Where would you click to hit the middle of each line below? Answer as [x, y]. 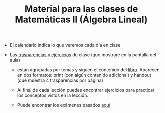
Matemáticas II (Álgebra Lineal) [81, 20]
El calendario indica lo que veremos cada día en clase [65, 45]
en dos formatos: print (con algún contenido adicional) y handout [84, 75]
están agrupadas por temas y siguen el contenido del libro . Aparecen [88, 70]
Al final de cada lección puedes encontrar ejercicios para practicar [86, 90]
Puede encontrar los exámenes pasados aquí [64, 105]
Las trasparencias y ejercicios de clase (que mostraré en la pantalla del [83, 55]
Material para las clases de [81, 9]
